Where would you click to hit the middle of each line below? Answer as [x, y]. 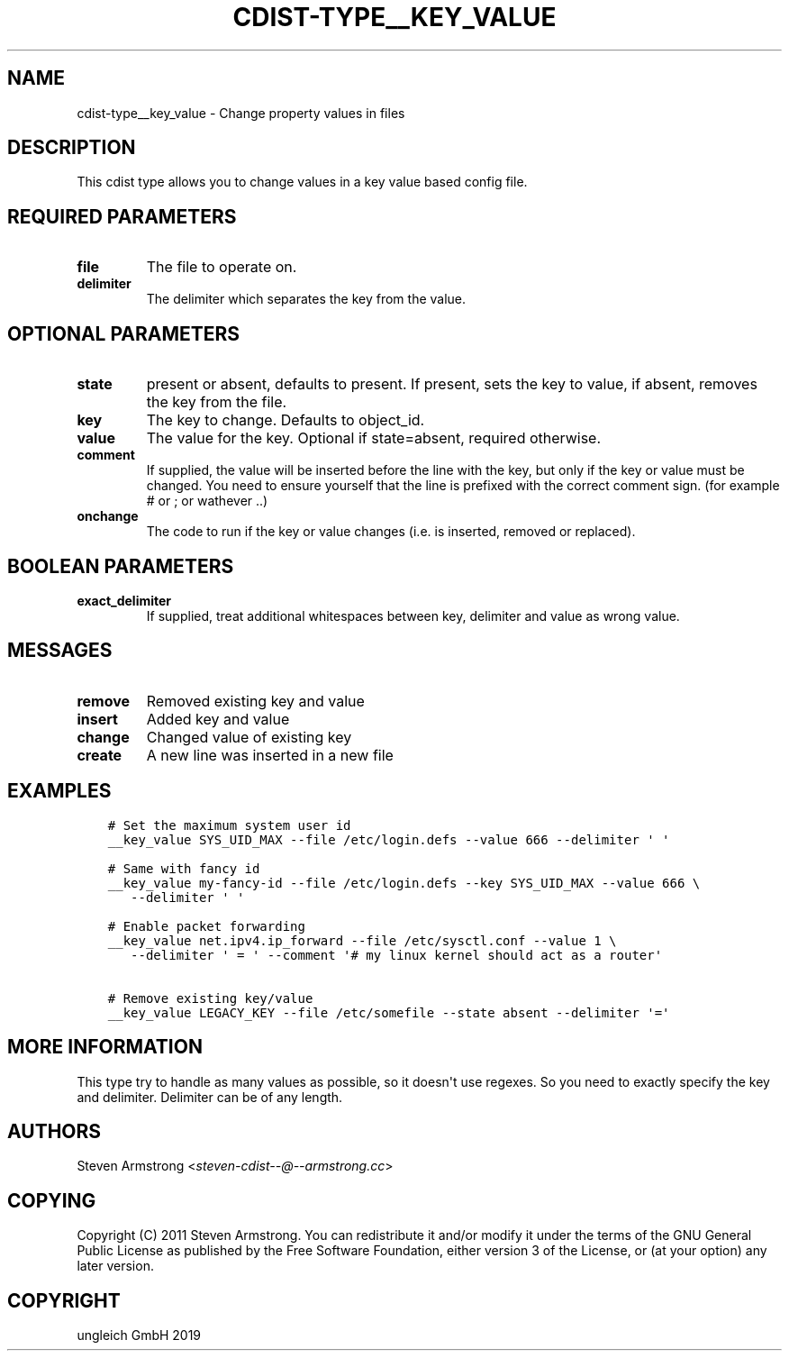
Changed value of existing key [249, 737]
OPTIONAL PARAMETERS [124, 333]
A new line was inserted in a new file [270, 755]
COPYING [52, 1200]
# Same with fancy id [184, 868]
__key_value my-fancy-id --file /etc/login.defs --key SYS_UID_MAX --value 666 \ [404, 883]
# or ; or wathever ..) [207, 501]
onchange [108, 516]
